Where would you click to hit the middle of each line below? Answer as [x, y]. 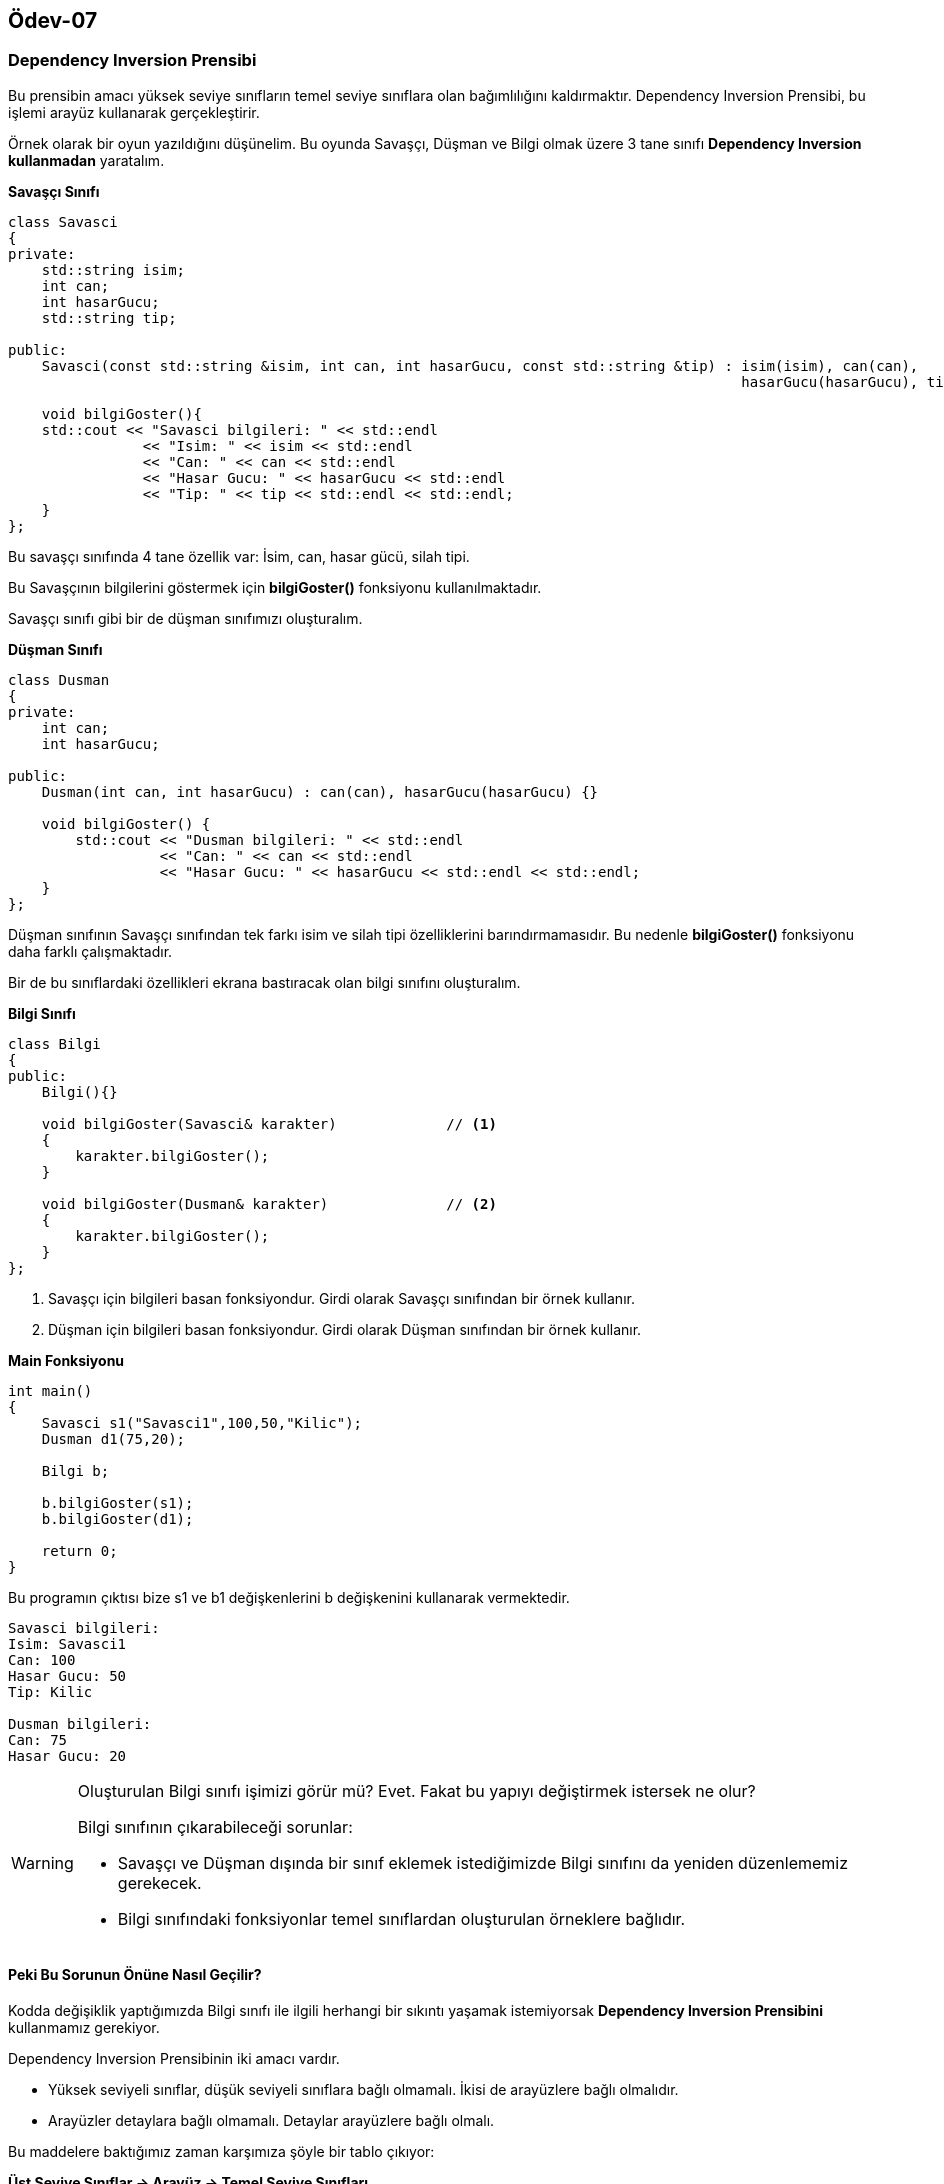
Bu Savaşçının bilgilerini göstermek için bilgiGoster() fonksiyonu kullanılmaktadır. [275, 587]
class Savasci [63, 221]
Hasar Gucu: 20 [67, 1755]
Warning [42, 1862]
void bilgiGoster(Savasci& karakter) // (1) [269, 1123]
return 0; [79, 1550]
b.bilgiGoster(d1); [117, 1518]
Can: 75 [38, 1739]
